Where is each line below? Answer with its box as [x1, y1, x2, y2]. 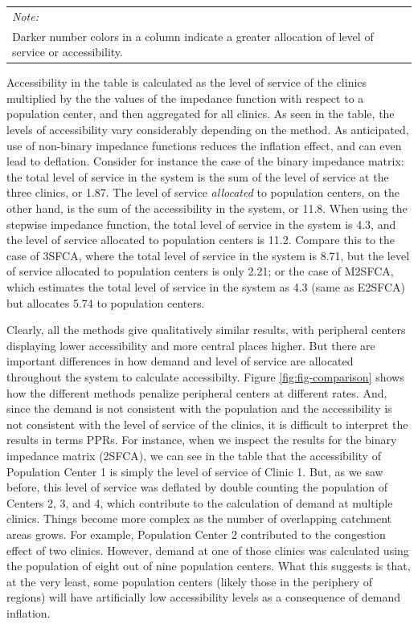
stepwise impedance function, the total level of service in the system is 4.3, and [6, 215, 396, 232]
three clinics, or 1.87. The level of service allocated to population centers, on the [6, 184, 400, 201]
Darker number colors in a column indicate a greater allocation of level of [12, 27, 374, 44]
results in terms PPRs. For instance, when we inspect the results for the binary [6, 431, 397, 448]
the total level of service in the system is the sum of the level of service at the [6, 168, 389, 185]
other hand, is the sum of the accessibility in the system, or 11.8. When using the [6, 200, 408, 217]
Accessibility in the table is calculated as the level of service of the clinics [6, 74, 367, 91]
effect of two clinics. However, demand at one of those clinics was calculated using [6, 541, 409, 558]
